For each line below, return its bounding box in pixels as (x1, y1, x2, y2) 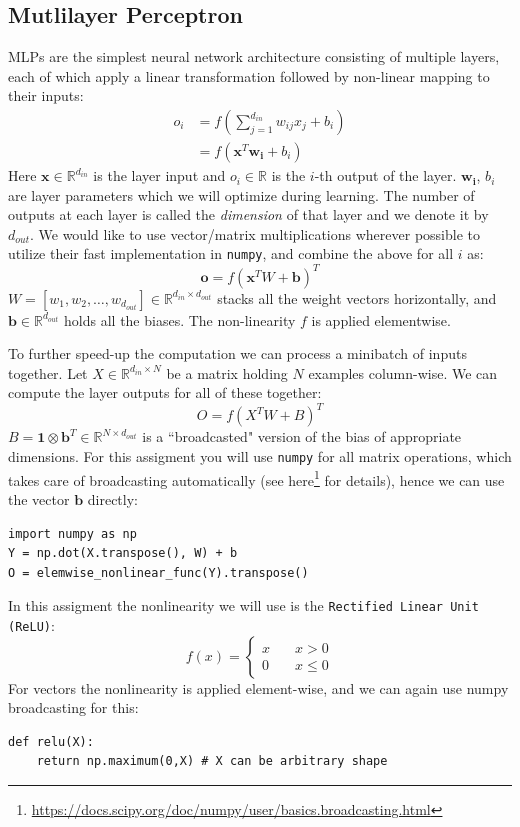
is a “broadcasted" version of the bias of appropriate (142, 426, 462, 447)
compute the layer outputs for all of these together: (8, 382, 322, 403)
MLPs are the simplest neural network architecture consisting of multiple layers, (8, 46, 500, 67)
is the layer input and (93, 165, 226, 186)
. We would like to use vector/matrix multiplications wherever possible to (29, 223, 480, 244)
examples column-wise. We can (308, 362, 498, 383)
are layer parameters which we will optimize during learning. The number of (8, 184, 475, 205)
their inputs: (8, 85, 84, 106)
